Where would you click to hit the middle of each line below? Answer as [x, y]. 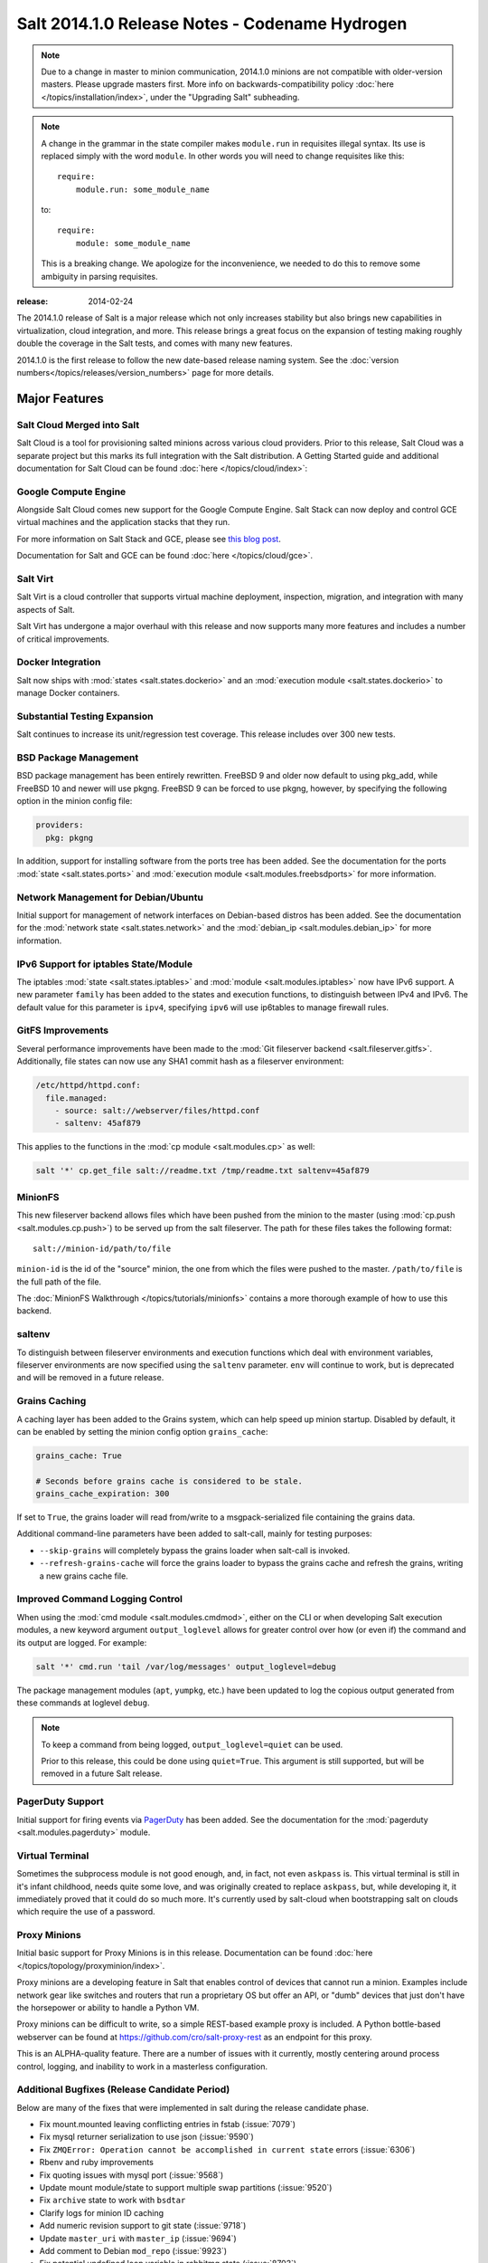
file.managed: [77, 1098]
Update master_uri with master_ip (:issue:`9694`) [138, 2238]
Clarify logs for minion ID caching [102, 2212]
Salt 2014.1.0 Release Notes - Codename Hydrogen [212, 24]
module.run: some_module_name [142, 189]
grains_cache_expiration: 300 [103, 1494]
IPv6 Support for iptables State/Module [105, 964]
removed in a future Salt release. [102, 1773]
